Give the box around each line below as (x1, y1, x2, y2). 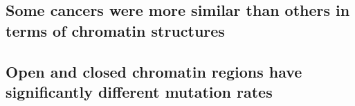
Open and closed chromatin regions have (6, 60, 302, 82)
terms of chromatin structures (6, 19, 225, 41)
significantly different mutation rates (6, 80, 273, 102)
